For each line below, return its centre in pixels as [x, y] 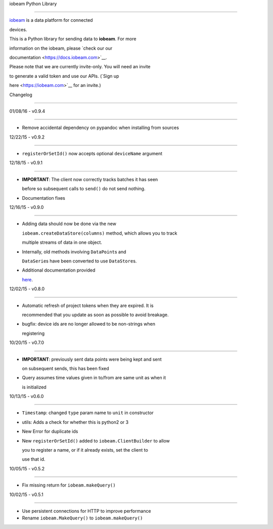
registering [33, 333]
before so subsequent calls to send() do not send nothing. [84, 189]
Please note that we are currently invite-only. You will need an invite [80, 67]
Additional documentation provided [59, 270]
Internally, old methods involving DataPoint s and [74, 252]
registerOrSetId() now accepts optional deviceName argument [92, 154]
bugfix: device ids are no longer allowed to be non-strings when [88, 324]
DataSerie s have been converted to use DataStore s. [79, 261]
